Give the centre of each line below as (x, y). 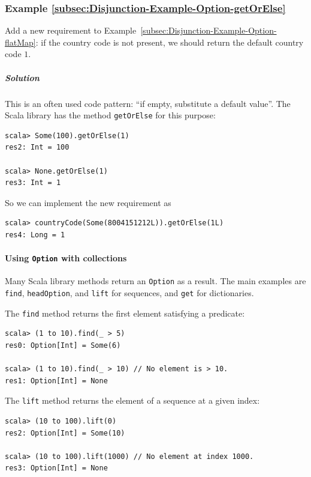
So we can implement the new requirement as (88, 202)
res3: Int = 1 (33, 183)
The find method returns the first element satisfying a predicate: (125, 313)
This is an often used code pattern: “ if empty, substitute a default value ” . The (148, 103)
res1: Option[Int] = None (56, 381)
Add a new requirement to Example (71, 30)
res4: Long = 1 (35, 235)
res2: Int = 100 (37, 147)
